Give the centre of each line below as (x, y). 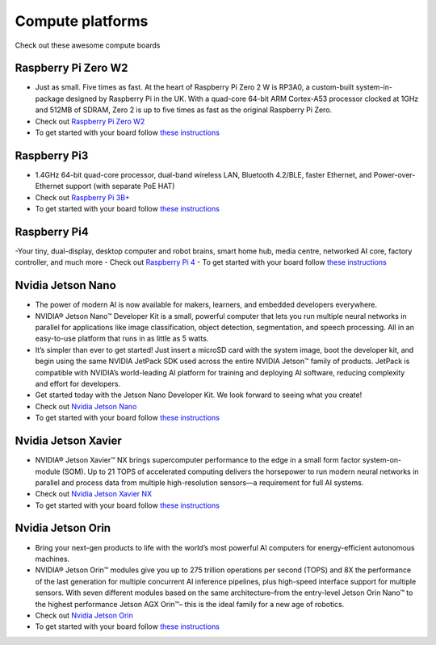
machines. (52, 559)
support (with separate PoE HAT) (120, 186)
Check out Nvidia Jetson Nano (86, 406)
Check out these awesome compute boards (88, 45)
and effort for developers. (78, 384)
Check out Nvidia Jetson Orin (84, 615)
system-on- (382, 460)
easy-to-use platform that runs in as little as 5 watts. (122, 338)
